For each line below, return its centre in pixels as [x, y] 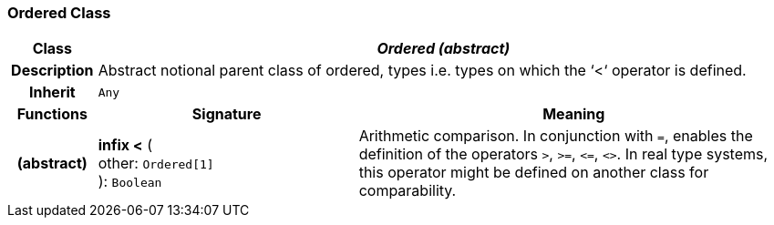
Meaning [574, 114]
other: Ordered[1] [156, 164]
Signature [227, 114]
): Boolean [130, 182]
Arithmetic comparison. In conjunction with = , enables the [556, 136]
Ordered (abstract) [444, 49]
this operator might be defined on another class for [534, 173]
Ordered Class [59, 13]
